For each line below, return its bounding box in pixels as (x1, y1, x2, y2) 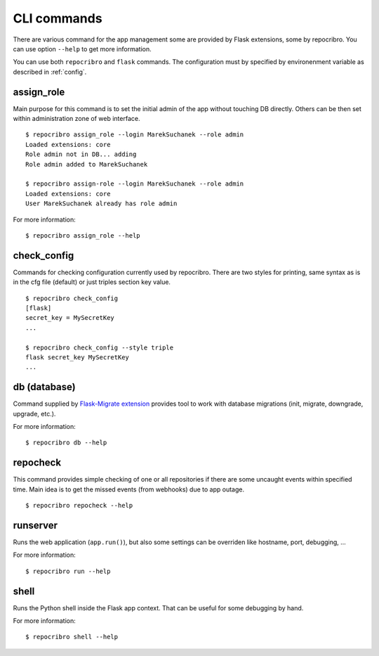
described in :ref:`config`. (13, 67, 87, 76)
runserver (13, 519, 58, 531)
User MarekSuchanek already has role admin (25, 200, 178, 207)
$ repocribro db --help (25, 439, 107, 446)
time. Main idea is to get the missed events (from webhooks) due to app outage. (13, 485, 245, 494)
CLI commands (13, 11, 102, 26)
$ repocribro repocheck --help (25, 501, 133, 510)
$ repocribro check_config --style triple (25, 343, 174, 352)
